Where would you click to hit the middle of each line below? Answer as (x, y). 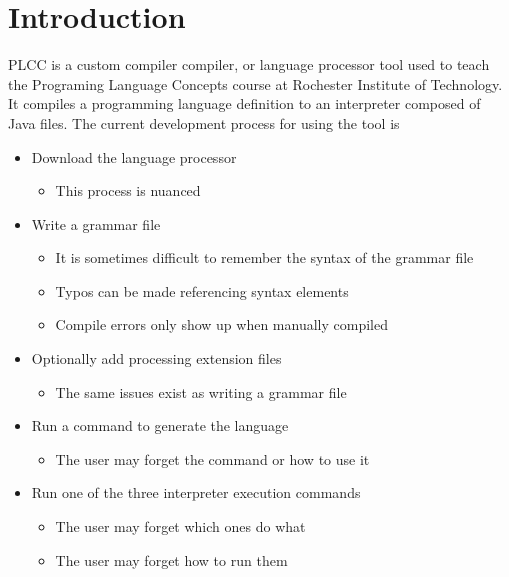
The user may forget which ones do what (180, 526)
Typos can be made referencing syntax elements (202, 290)
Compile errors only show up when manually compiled (221, 324)
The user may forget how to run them (171, 559)
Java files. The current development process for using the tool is (204, 122)
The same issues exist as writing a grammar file (201, 391)
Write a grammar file (96, 223)
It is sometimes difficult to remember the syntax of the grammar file (264, 257)
